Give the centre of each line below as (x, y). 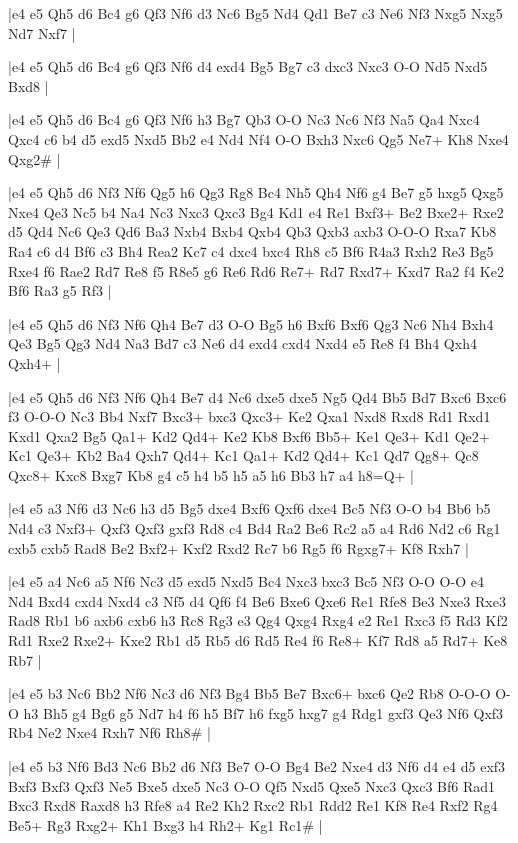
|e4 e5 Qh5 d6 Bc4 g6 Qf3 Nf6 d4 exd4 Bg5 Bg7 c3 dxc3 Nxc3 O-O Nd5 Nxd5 (248, 66)
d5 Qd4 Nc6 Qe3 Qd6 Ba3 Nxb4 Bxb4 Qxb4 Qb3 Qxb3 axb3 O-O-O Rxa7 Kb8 (252, 231)
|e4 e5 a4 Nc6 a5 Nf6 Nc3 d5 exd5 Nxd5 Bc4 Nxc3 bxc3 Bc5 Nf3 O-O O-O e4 (246, 581)
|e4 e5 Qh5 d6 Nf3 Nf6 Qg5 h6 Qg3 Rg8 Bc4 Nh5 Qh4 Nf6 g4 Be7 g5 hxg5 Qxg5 (256, 192)
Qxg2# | (34, 158)
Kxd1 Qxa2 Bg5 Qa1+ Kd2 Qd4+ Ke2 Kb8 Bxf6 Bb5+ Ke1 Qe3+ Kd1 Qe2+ (249, 435)
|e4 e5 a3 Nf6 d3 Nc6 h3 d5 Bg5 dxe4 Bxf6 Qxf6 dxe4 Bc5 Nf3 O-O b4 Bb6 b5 (249, 508)
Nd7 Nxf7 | (42, 32)
